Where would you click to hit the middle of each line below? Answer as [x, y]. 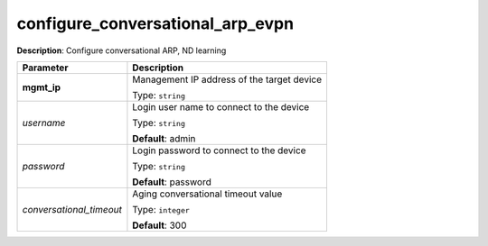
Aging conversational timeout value [207, 194]
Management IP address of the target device [227, 79]
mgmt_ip [42, 87]
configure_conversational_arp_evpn [155, 23]
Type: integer [161, 209]
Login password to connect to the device [219, 150]
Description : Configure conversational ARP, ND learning [122, 50]
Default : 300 [160, 225]
